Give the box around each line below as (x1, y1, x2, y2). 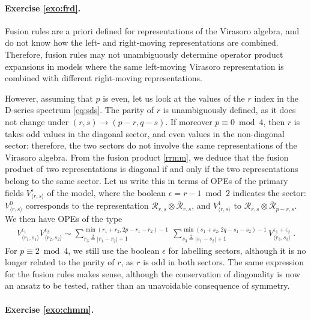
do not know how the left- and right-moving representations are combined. (5, 36, 279, 49)
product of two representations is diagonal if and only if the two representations (5, 162, 298, 175)
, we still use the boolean (68, 244, 160, 256)
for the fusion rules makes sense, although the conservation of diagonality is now (5, 267, 300, 280)
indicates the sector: (232, 186, 306, 198)
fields (5, 186, 24, 198)
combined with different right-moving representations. (5, 72, 202, 84)
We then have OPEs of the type (5, 212, 122, 224)
